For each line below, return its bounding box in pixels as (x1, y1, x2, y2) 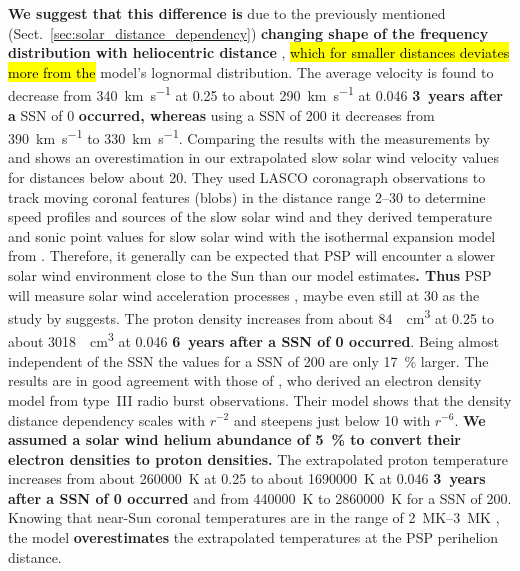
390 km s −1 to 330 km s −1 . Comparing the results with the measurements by (8, 125, 490, 148)
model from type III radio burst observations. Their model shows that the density (8, 389, 512, 410)
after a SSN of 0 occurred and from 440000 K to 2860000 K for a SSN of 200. (8, 487, 512, 508)
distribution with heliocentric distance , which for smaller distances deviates (8, 42, 510, 63)
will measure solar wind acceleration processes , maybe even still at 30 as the (8, 284, 480, 305)
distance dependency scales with (8, 409, 205, 430)
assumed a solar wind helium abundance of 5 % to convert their (8, 429, 462, 450)
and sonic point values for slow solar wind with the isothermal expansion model (8, 225, 496, 246)
